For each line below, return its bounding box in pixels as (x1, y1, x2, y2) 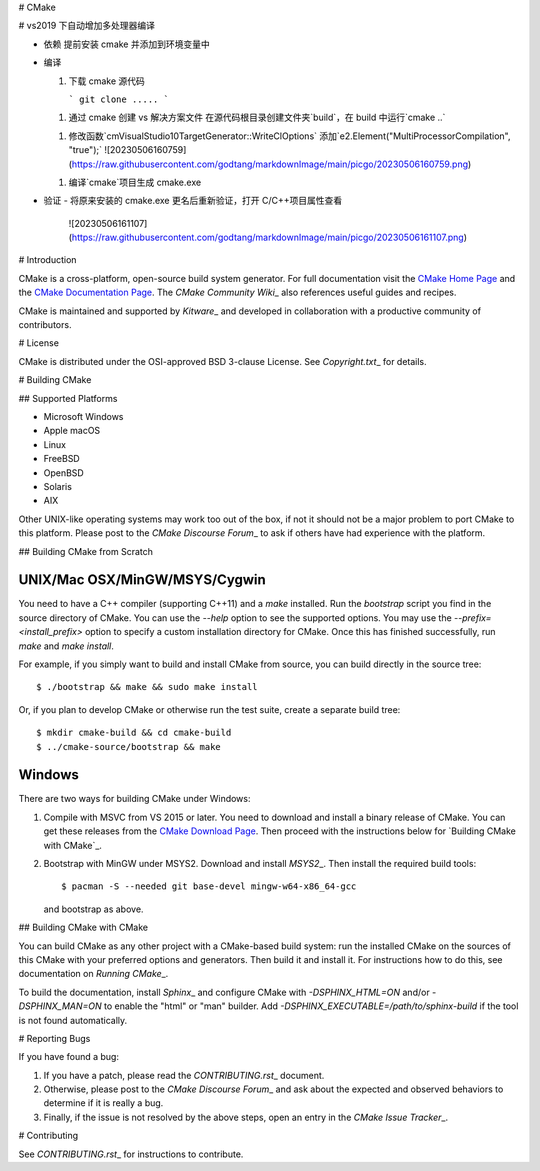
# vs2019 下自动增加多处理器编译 (18, 20, 155, 32)
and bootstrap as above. (43, 903, 144, 915)
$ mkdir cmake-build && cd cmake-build (36, 727, 232, 739)
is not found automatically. (18, 1014, 128, 1026)
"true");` (68, 144, 102, 156)
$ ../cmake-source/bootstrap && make (36, 741, 222, 752)
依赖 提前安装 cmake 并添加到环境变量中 (43, 38, 210, 50)
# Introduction (18, 254, 77, 266)
